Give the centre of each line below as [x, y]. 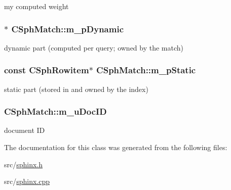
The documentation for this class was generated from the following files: [116, 147]
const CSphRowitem [47, 70]
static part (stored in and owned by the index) [76, 89]
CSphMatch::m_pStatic [146, 70]
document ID [25, 130]
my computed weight [36, 6]
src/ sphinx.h [24, 164]
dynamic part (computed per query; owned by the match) [94, 47]
